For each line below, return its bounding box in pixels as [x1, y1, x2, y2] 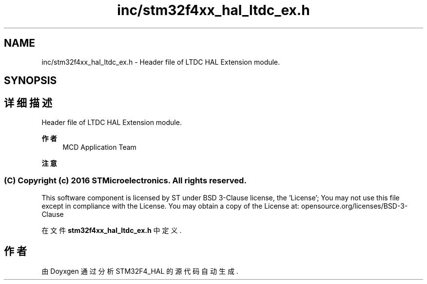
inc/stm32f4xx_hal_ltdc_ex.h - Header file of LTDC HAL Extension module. [41, 57, 280, 66]
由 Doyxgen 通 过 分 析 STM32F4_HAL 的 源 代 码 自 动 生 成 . [41, 267, 238, 276]
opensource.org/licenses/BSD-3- [301, 201, 408, 210]
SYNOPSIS [4, 74, 57, 87]
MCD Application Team [62, 142, 136, 151]
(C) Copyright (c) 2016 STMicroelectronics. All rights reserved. [4, 176, 247, 186]
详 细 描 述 [4, 97, 52, 109]
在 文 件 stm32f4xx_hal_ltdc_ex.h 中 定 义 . [41, 226, 182, 234]
